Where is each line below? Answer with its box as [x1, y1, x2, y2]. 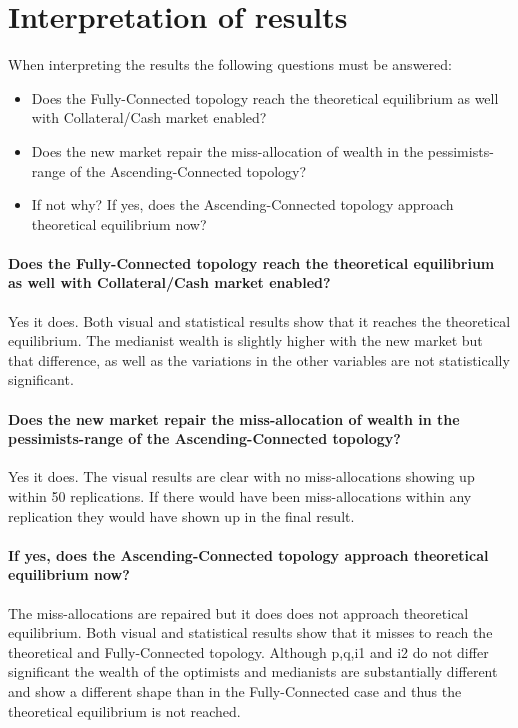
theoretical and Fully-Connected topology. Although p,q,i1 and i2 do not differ [8, 641, 489, 662]
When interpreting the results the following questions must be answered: [8, 54, 452, 75]
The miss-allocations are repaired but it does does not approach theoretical [8, 602, 469, 623]
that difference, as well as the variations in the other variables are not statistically [8, 349, 510, 370]
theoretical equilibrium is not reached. [8, 700, 241, 721]
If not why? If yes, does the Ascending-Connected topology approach [31, 194, 454, 215]
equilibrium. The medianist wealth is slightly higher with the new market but [8, 330, 483, 351]
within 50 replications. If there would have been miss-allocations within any [8, 486, 472, 507]
